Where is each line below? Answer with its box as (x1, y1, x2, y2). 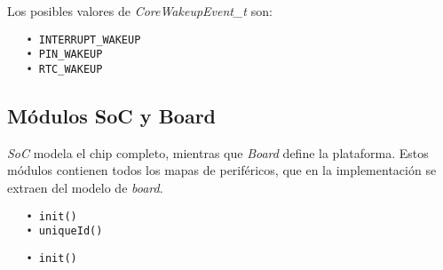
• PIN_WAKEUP (26, 48, 103, 61)
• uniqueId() (26, 225, 103, 238)
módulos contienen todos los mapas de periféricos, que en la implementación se (7, 161, 437, 179)
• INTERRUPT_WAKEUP (26, 33, 141, 46)
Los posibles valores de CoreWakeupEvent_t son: (7, 2, 273, 20)
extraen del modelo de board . (7, 178, 163, 196)
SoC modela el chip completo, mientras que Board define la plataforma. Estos (7, 143, 429, 162)
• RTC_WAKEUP (26, 62, 103, 75)
